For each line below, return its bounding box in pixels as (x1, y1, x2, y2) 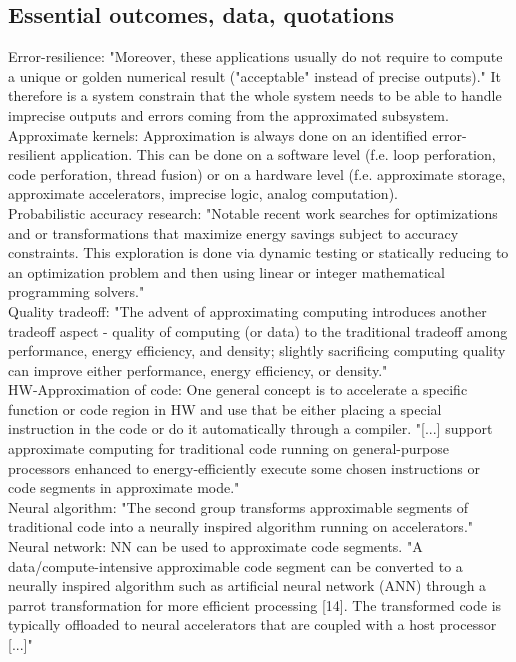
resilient (8, 144, 56, 165)
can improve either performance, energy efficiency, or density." (8, 359, 388, 380)
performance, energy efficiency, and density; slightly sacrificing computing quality (8, 340, 506, 361)
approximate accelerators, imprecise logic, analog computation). (8, 183, 398, 204)
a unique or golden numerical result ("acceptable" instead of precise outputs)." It (8, 65, 501, 86)
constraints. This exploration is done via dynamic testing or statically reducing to (8, 242, 509, 263)
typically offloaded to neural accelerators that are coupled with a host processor (8, 614, 497, 635)
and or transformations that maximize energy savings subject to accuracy (8, 222, 459, 243)
